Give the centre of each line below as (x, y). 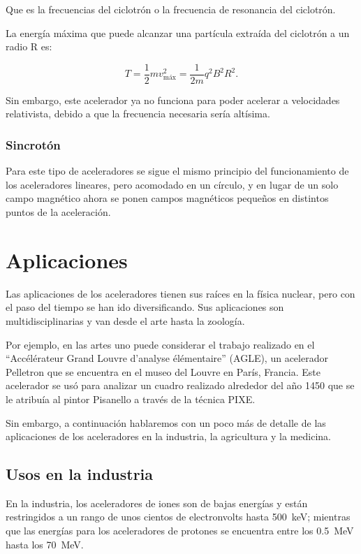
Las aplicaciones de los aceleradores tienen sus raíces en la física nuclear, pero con (180, 293)
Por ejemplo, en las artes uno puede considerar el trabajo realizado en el (160, 344)
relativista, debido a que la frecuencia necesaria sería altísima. (138, 114)
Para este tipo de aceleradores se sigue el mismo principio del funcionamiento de (177, 171)
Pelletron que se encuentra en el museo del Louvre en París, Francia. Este (163, 371)
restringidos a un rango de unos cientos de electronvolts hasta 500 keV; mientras (178, 517)
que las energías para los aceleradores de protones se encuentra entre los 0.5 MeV (180, 531)
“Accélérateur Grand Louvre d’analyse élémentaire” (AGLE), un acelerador (167, 358)
